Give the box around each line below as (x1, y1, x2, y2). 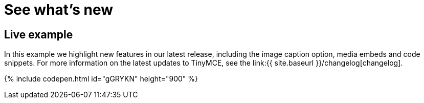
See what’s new (4, 1, 113, 18)
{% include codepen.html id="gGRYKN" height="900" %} (4, 74, 198, 84)
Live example (4, 28, 73, 41)
